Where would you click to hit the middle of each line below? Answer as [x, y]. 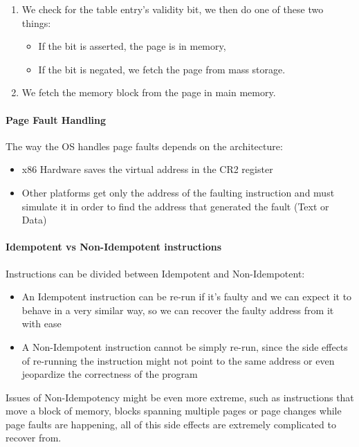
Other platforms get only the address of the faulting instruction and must [178, 192]
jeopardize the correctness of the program [110, 374]
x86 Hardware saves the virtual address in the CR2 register [147, 169]
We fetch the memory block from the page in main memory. [149, 92]
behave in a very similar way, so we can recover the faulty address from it [178, 310]
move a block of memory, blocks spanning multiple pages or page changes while [174, 411]
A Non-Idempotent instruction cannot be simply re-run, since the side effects [185, 346]
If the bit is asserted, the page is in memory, [132, 46]
